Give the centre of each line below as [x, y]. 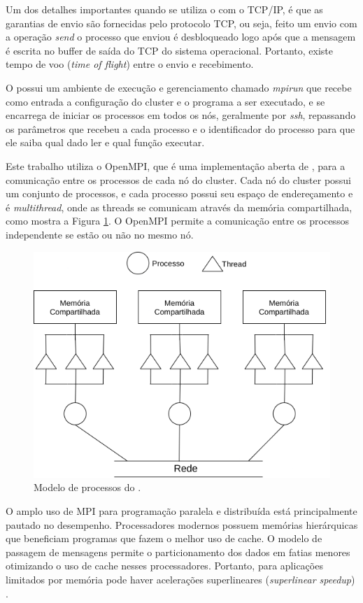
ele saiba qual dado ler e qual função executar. [105, 142]
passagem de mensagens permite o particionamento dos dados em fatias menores [178, 552]
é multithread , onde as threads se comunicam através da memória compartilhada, [179, 207]
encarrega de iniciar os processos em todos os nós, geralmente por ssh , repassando [181, 115]
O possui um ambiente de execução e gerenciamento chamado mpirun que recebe [179, 87]
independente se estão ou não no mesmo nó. [100, 234]
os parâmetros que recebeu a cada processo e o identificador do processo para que [180, 128]
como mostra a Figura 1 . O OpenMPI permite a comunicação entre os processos [177, 221]
